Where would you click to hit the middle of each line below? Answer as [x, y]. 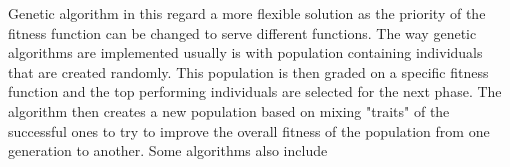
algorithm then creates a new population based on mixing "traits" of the [229, 110]
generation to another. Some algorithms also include [168, 150]
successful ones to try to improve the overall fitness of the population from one [249, 130]
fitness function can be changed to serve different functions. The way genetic [242, 32]
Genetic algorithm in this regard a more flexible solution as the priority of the [247, 13]
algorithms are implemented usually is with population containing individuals [245, 52]
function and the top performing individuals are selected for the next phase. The [255, 91]
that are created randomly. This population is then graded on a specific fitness [248, 71]
